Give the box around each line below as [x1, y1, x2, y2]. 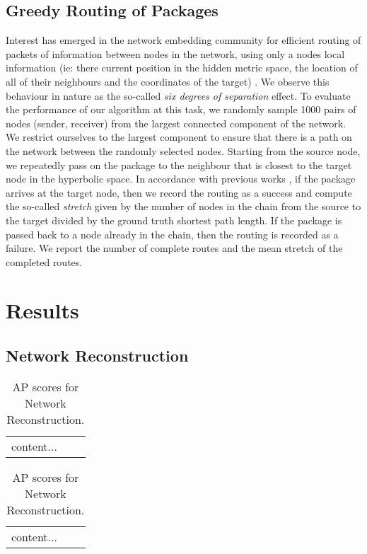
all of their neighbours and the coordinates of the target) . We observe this [6, 74, 330, 88]
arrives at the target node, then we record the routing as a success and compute [6, 185, 352, 200]
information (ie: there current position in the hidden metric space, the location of [6, 60, 358, 75]
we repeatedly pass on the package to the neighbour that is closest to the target [6, 157, 352, 172]
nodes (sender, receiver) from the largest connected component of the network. [6, 115, 346, 130]
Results [6, 296, 79, 325]
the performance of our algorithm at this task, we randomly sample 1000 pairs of [6, 102, 356, 117]
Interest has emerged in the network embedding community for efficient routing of [6, 33, 361, 47]
